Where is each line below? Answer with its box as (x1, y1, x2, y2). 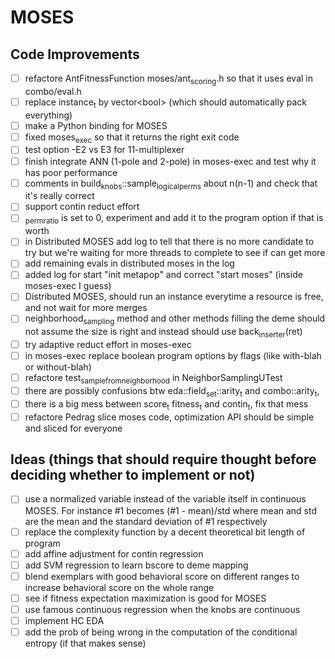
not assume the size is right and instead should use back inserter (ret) (24, 326, 303, 340)
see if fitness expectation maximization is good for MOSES (24, 592, 267, 604)
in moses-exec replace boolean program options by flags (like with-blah (24, 350, 322, 362)
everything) (24, 109, 73, 121)
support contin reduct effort (24, 201, 140, 213)
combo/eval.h (24, 85, 82, 97)
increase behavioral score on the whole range (24, 581, 215, 593)
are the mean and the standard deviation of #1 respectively (24, 515, 268, 527)
